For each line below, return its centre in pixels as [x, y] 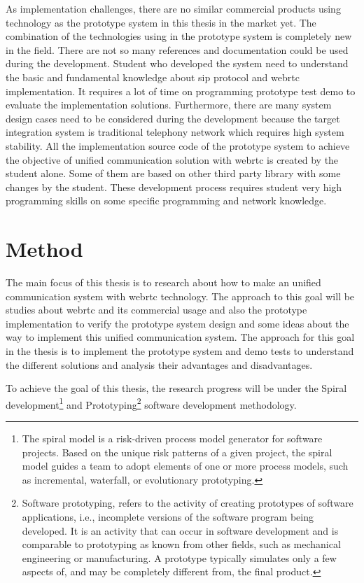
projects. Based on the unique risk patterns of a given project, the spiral [177, 452]
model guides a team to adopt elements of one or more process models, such [185, 466]
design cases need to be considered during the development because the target [173, 118]
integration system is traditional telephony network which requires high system [175, 132]
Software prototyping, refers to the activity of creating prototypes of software [188, 503]
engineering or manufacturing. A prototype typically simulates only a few [179, 557]
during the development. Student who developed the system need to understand [177, 63]
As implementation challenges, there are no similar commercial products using [173, 8]
